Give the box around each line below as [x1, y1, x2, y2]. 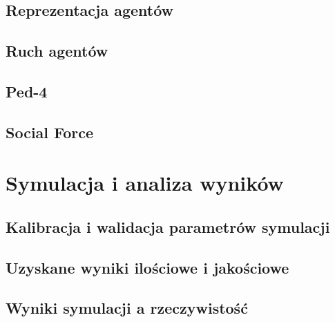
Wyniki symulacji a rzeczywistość [6, 297, 248, 319]
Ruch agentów [6, 40, 108, 61]
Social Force [6, 121, 94, 142]
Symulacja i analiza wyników [6, 169, 284, 197]
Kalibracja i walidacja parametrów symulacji [6, 216, 330, 237]
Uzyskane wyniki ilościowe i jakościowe [6, 256, 289, 278]
